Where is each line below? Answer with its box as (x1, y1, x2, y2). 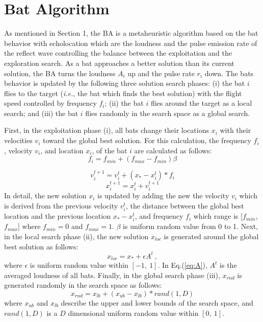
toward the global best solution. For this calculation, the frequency (42, 135, 251, 146)
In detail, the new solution (4, 190, 87, 201)
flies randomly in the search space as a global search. (85, 107, 250, 118)
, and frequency (135, 211, 183, 221)
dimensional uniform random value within (68, 307, 199, 318)
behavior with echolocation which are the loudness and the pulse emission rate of (4, 37, 257, 48)
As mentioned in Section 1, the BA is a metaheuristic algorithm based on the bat (4, 28, 258, 38)
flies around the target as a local (150, 98, 252, 108)
